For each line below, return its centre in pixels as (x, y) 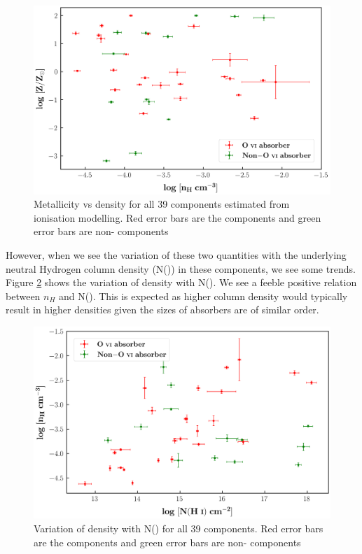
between (23, 296)
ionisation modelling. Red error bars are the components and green (177, 217)
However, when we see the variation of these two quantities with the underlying (176, 254)
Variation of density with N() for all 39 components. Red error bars (179, 528)
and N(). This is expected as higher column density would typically (203, 296)
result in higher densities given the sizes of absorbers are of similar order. (162, 310)
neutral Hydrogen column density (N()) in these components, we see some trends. (181, 268)
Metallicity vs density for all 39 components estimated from (162, 204)
